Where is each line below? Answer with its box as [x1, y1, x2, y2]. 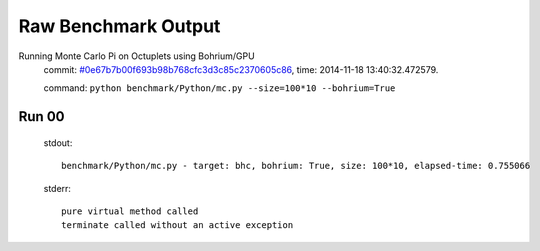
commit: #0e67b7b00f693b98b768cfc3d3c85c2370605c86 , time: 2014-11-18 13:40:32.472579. [43, 63, 439, 75]
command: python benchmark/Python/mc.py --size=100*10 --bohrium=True [43, 82, 396, 94]
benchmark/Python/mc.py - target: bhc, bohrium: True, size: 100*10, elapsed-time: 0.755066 [61, 160, 531, 172]
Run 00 [18, 108, 65, 125]
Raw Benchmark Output [18, 15, 221, 37]
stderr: [43, 182, 72, 194]
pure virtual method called [61, 205, 199, 217]
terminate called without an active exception [61, 220, 294, 231]
